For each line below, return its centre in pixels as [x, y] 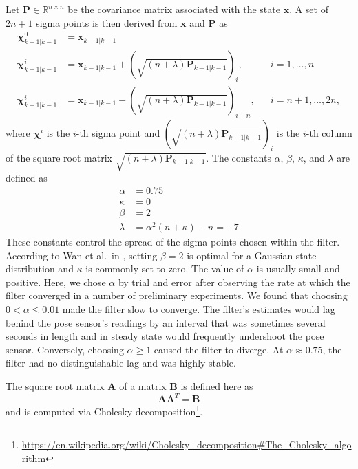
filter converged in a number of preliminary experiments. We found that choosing [177, 295]
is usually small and [298, 269]
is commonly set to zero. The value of [165, 269]
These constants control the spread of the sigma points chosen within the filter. [173, 242]
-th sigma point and [118, 132]
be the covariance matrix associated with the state [174, 9]
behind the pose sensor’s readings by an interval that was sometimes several [166, 322]
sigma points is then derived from [107, 22]
